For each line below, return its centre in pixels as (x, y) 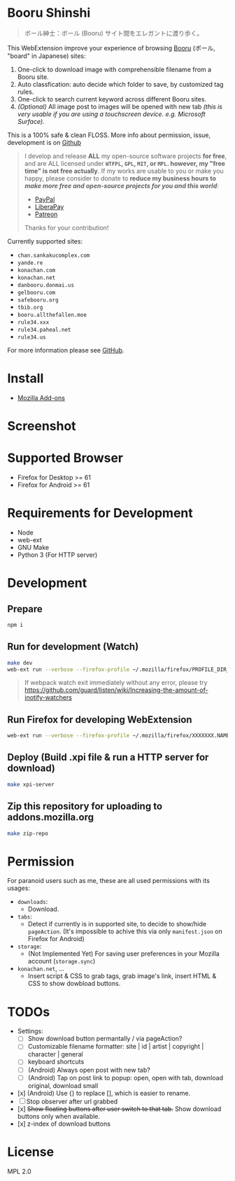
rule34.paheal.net (44, 330)
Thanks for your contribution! (66, 227)
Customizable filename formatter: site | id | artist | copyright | (116, 1047)
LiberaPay (49, 206)
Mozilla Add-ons (41, 397)
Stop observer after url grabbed (72, 1101)
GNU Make (33, 547)
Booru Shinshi (49, 13)
